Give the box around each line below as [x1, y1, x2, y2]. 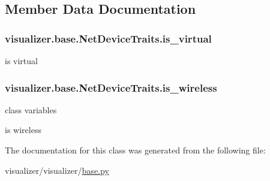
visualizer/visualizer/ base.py [5, 164, 109, 176]
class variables [5, 103, 57, 116]
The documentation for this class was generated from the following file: [5, 144, 266, 156]
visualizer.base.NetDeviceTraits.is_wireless [5, 80, 217, 95]
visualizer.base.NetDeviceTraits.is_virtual [5, 31, 212, 46]
